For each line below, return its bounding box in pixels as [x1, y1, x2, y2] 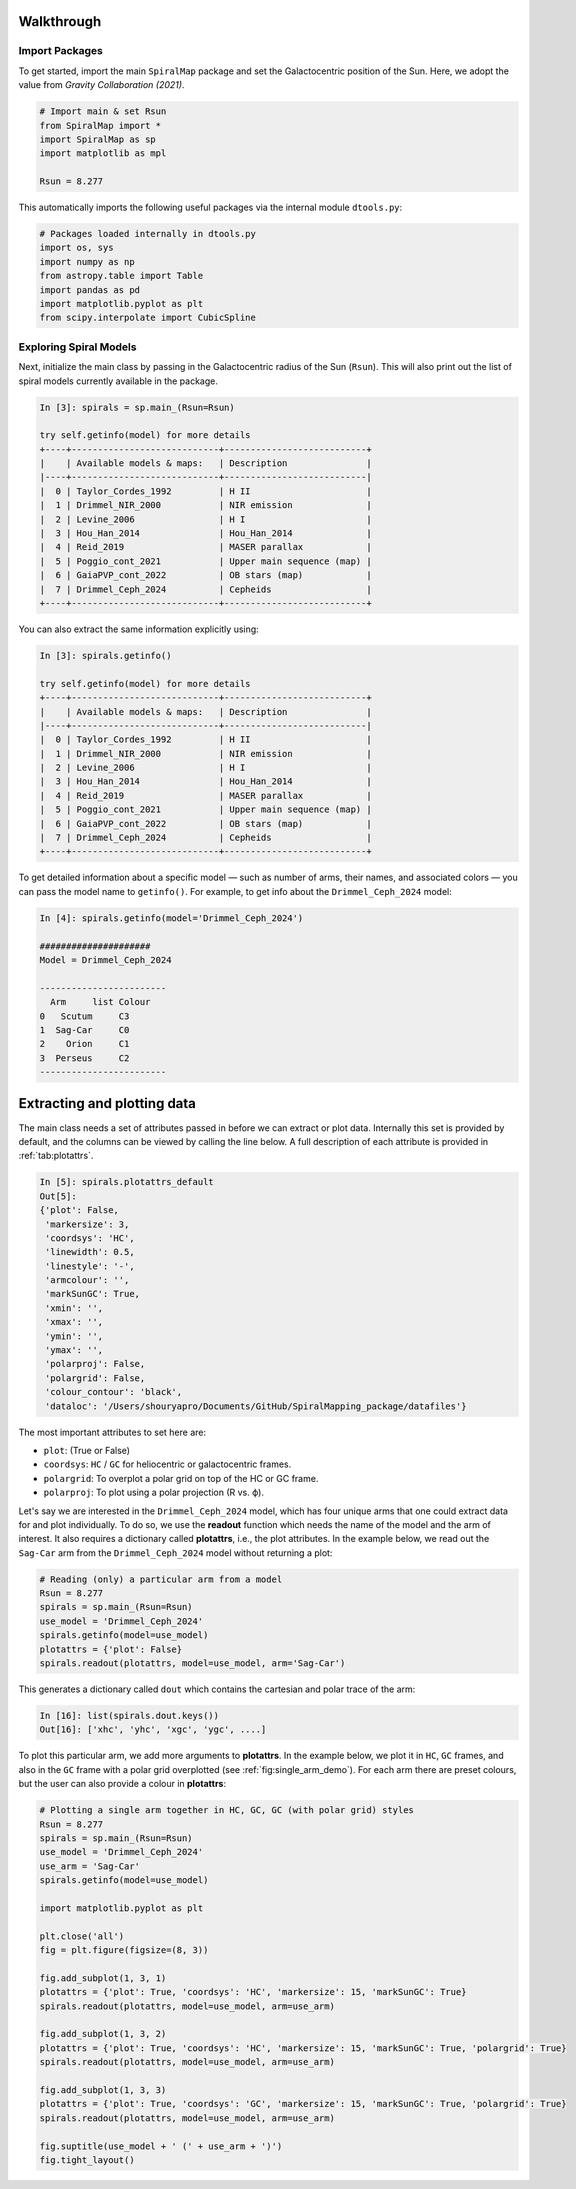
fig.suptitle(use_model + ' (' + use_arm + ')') [39, 2140, 283, 2152]
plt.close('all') [39, 1930, 125, 1942]
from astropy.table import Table [39, 270, 204, 282]
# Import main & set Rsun [39, 106, 167, 117]
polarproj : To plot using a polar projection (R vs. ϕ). [43, 1486, 265, 1499]
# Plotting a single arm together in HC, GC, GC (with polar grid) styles [39, 1805, 415, 1816]
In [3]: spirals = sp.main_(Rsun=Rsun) [39, 401, 235, 413]
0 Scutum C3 [39, 1010, 130, 1022]
